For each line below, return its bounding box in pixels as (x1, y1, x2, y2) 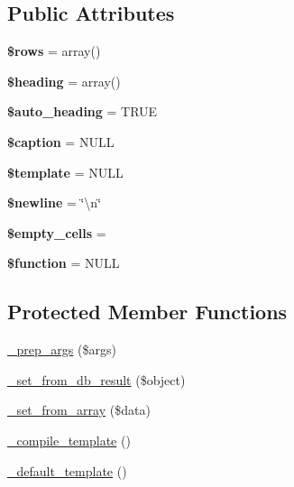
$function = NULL (7, 253, 120, 272)
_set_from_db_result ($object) (7, 370, 186, 389)
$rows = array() (7, 41, 101, 60)
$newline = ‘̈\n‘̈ (7, 193, 102, 212)
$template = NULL (7, 162, 124, 181)
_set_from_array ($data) (7, 400, 151, 419)
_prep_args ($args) (7, 340, 116, 359)
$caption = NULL (7, 132, 115, 151)
